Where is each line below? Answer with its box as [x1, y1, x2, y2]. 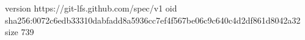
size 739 [5, 25, 34, 38]
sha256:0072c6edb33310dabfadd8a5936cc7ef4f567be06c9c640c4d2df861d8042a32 [5, 13, 301, 26]
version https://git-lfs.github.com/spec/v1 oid [5, 2, 177, 14]
